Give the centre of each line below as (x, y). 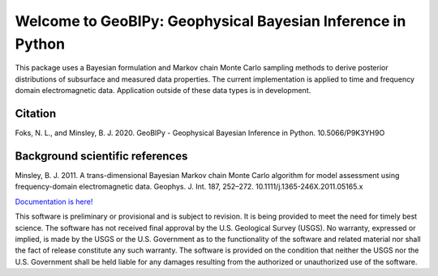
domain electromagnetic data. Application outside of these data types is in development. (163, 91)
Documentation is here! (54, 202)
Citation (36, 113)
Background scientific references (101, 156)
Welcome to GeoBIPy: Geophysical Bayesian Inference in (210, 21)
